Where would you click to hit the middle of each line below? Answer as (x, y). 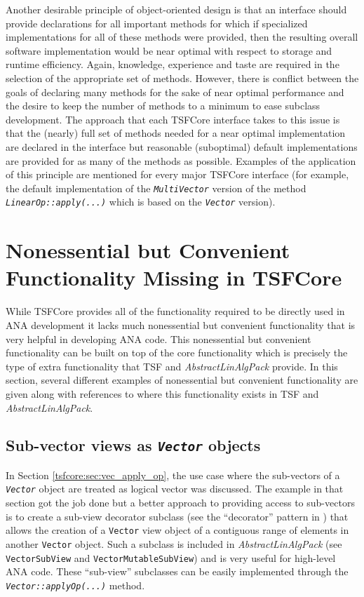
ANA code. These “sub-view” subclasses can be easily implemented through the (177, 571)
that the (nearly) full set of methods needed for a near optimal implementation (176, 133)
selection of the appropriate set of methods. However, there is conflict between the (182, 78)
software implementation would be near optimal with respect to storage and (169, 50)
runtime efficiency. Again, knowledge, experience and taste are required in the (173, 64)
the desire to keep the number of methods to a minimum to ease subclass (163, 106)
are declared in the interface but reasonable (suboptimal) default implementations (182, 146)
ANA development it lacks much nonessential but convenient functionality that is (181, 324)
